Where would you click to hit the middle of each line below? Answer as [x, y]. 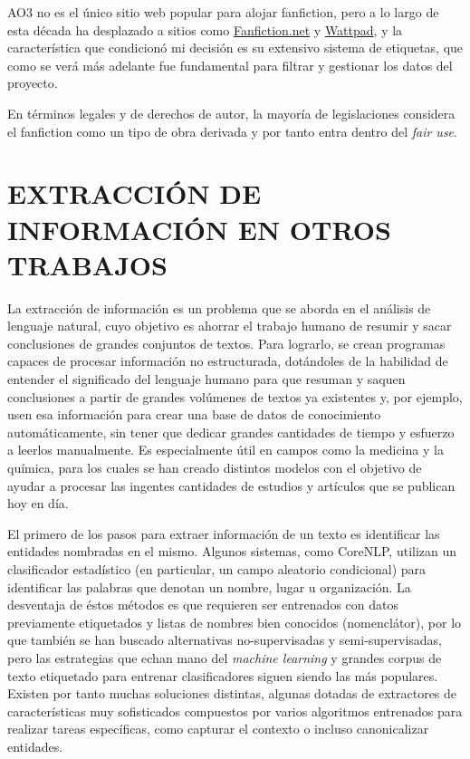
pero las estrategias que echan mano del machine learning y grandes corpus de [225, 657]
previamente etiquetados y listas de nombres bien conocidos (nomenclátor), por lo [235, 622]
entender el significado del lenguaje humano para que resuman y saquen [206, 379]
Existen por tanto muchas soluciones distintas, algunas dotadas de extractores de [232, 693]
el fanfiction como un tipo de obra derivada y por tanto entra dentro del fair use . [232, 131]
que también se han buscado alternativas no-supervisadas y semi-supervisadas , [225, 640]
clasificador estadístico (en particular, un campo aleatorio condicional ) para [217, 568]
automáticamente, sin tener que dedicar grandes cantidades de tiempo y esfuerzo [231, 432]
